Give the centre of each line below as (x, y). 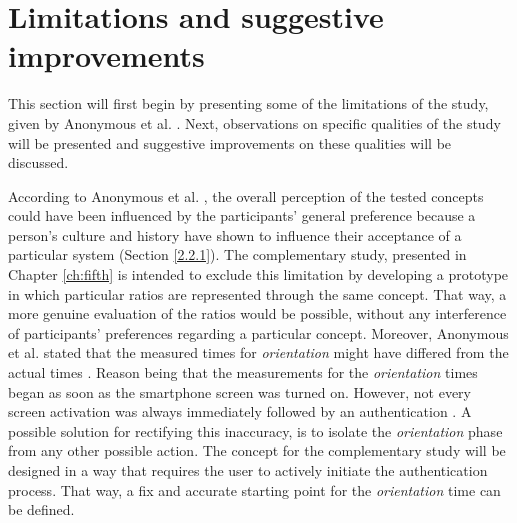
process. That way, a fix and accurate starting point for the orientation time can (254, 489)
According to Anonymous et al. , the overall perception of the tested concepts (246, 195)
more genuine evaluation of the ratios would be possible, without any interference (257, 313)
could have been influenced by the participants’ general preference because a (242, 215)
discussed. (38, 162)
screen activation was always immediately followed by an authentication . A (240, 411)
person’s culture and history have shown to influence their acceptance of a (235, 234)
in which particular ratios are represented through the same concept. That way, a (257, 293)
